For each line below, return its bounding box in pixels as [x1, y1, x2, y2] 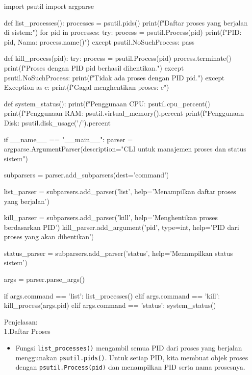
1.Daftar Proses [4, 326, 50, 336]
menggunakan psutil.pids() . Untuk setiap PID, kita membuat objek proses [15, 352, 248, 362]
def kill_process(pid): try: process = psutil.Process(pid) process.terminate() [4, 53, 231, 63]
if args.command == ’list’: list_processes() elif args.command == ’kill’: [4, 290, 220, 300]
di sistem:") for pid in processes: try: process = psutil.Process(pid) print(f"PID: [4, 27, 242, 37]
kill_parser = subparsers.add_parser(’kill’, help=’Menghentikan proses [4, 212, 218, 223]
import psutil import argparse [4, 1, 94, 11]
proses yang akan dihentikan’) [4, 231, 94, 242]
